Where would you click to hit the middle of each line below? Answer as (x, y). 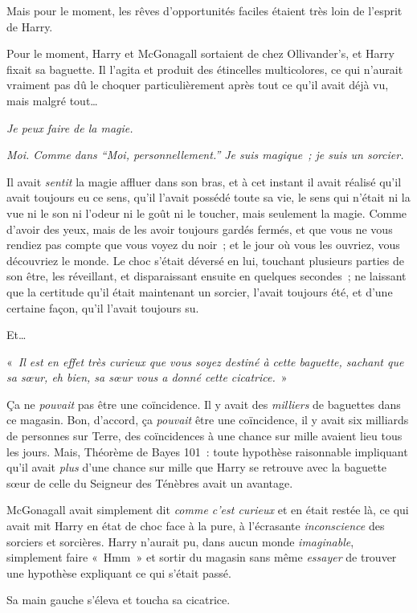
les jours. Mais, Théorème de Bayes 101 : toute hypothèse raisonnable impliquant (207, 451)
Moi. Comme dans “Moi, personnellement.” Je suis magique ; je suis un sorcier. (205, 155)
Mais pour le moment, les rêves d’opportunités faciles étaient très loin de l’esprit (204, 10)
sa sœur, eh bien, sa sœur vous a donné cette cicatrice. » (147, 377)
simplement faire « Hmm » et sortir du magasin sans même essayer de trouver (202, 557)
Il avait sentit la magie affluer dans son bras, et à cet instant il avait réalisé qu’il (204, 181)
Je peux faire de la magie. (70, 127)
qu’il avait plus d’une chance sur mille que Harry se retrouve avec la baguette (197, 467)
